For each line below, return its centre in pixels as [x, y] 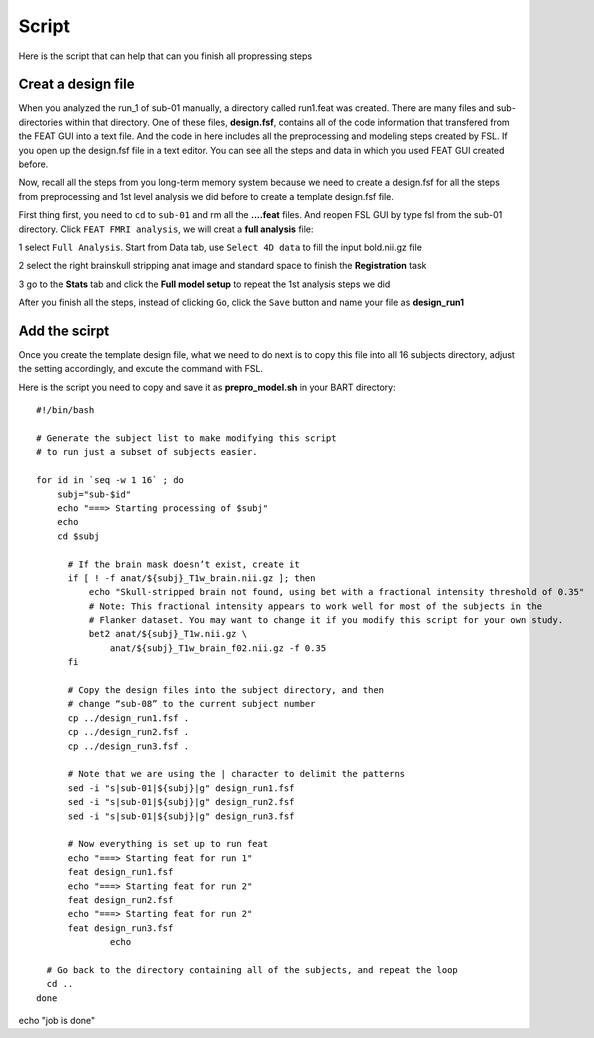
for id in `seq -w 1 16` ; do [110, 480]
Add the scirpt [64, 330]
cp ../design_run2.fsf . [128, 732]
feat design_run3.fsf [120, 928]
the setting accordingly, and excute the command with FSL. [141, 369]
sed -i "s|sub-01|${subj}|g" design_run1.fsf [181, 788]
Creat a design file [76, 84]
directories [41, 122]
